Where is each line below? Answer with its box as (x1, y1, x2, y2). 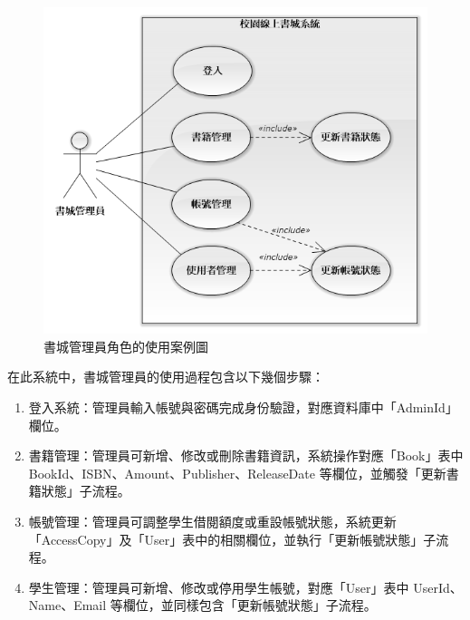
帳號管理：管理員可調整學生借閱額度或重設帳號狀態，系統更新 (28, 511, 397, 530)
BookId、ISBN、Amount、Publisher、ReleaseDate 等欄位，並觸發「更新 (28, 463, 446, 482)
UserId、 (413, 577, 463, 596)
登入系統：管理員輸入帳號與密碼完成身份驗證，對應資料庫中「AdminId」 (28, 398, 458, 416)
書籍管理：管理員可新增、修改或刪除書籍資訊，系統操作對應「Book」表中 (28, 446, 464, 465)
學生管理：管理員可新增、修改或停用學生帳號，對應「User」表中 (28, 577, 409, 596)
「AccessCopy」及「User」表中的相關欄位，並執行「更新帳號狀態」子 (28, 529, 436, 548)
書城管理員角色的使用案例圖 (43, 336, 208, 355)
